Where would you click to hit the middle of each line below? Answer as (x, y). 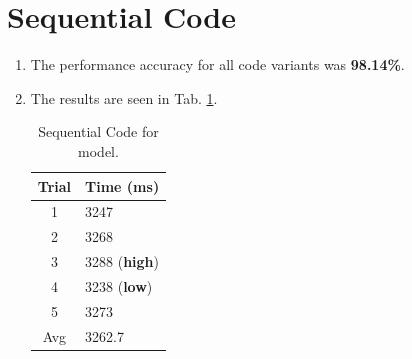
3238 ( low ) (119, 285)
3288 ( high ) (122, 261)
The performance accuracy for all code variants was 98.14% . (217, 64)
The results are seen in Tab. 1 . (124, 97)
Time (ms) (122, 185)
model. (98, 150)
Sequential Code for (98, 131)
